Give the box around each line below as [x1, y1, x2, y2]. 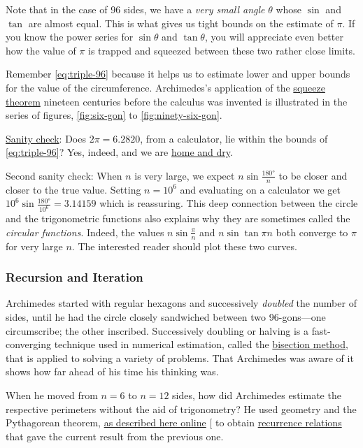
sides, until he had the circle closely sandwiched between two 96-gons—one [6, 310, 326, 324]
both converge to [276, 224, 348, 239]
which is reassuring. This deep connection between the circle [99, 196, 358, 210]
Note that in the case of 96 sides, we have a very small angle [6, 2, 265, 16]
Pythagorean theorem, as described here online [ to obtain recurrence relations [6, 415, 342, 430]
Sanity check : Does [6, 131, 86, 145]
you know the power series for [6, 29, 134, 44]
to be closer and [278, 168, 348, 182]
